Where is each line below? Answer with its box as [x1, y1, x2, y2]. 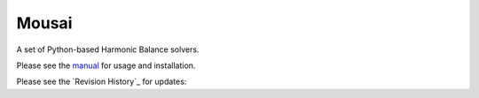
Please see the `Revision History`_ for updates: [16, 76, 187, 87]
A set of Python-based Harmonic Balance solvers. [16, 44, 200, 55]
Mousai [16, 13, 73, 33]
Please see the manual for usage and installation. [16, 60, 196, 71]
